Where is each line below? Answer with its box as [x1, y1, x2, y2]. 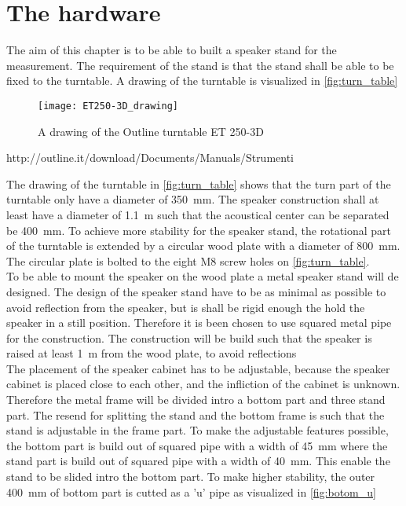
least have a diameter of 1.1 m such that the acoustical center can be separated [6, 206, 390, 222]
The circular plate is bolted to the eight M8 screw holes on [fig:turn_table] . [6, 252, 370, 269]
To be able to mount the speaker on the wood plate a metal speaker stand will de [6, 268, 399, 284]
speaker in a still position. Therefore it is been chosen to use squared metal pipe [6, 314, 392, 331]
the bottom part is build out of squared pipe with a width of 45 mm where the [6, 437, 388, 453]
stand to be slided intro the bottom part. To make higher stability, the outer [6, 468, 375, 485]
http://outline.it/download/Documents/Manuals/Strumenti [6, 149, 294, 166]
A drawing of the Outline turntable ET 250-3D [38, 123, 264, 139]
